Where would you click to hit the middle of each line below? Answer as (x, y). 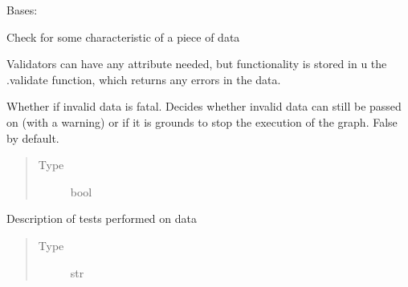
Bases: (22, 10)
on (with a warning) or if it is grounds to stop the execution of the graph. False (202, 121)
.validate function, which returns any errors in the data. (144, 79)
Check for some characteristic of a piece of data (123, 36)
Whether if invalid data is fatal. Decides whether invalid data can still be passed (204, 106)
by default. (33, 137)
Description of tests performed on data (102, 218)
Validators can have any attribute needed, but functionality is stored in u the (197, 64)
